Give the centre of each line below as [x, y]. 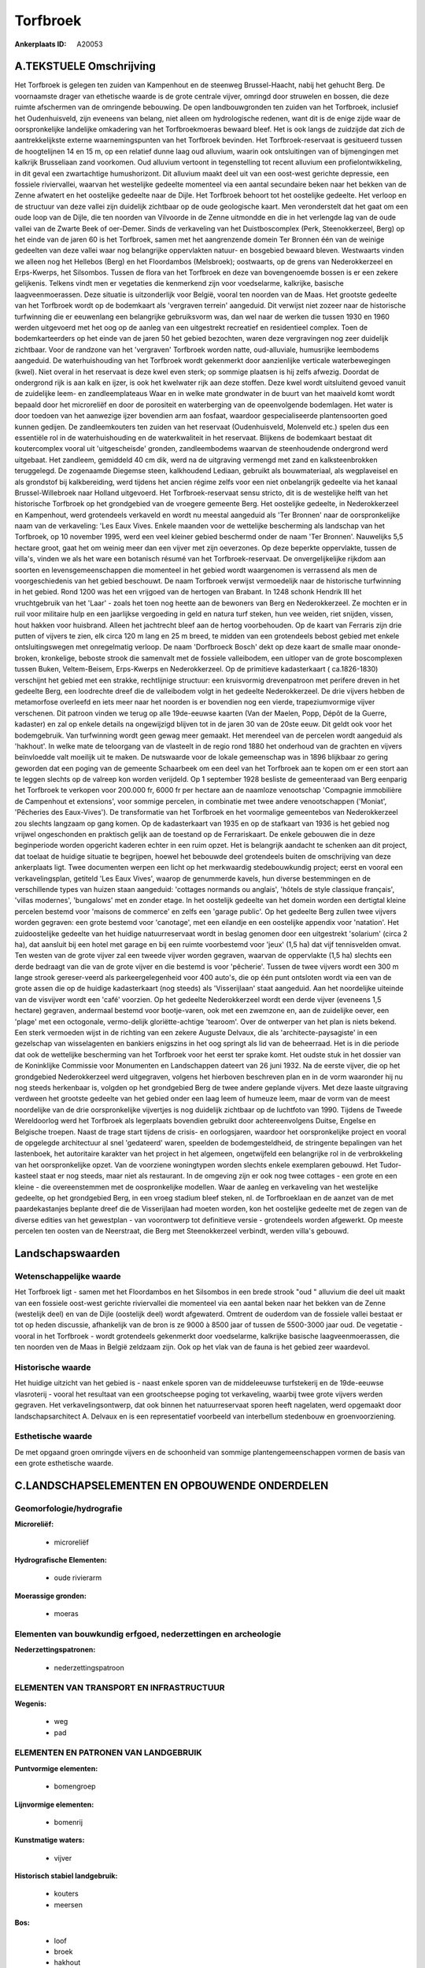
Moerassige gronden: [50, 1596]
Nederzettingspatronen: [55, 1650]
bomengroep [75, 1786]
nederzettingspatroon [89, 1667]
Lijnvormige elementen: [54, 1804]
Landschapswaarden [67, 1253]
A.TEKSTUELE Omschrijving [85, 67]
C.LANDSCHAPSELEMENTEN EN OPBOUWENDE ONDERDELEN [172, 1485]
